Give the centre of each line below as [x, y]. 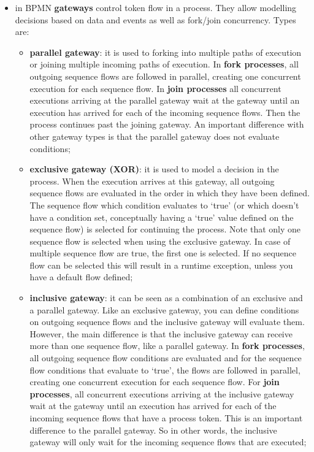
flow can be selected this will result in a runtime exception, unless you [161, 265]
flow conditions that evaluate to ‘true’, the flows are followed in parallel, [165, 370]
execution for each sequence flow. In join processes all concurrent [155, 88]
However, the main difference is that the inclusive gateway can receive [161, 333]
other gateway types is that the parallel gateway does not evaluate [155, 136]
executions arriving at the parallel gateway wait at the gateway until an [165, 100]
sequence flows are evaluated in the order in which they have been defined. [170, 193]
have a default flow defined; [81, 277]
